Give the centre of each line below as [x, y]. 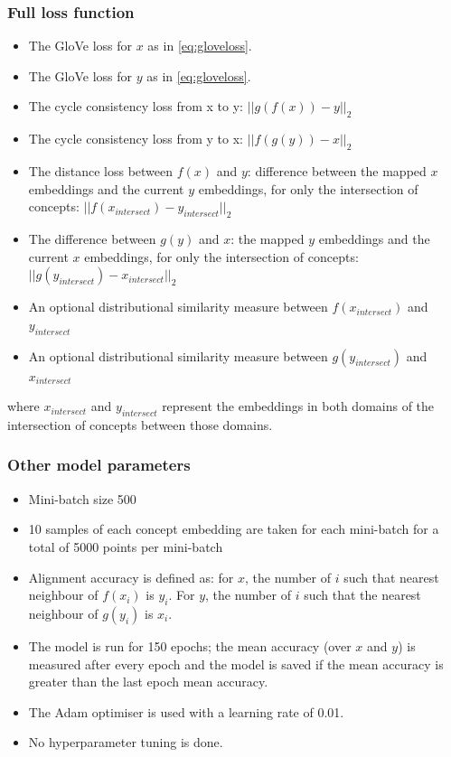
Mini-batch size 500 [82, 498]
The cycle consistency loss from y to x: [136, 139]
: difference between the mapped [337, 171]
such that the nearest [362, 595]
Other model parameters [99, 465]
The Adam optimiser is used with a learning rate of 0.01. [186, 711]
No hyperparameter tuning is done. [126, 742]
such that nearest [391, 577]
